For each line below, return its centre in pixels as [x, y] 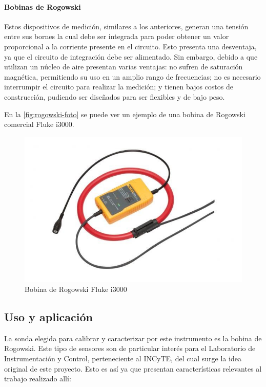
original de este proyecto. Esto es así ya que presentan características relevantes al [133, 368]
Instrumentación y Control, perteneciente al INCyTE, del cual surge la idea [123, 358]
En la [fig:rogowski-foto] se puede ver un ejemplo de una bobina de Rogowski [125, 114]
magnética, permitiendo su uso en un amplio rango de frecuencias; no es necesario [132, 76]
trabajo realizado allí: [38, 379]
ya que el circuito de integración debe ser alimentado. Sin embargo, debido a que [131, 56]
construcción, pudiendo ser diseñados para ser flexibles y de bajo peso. [115, 96]
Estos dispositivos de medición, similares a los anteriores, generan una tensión [126, 26]
